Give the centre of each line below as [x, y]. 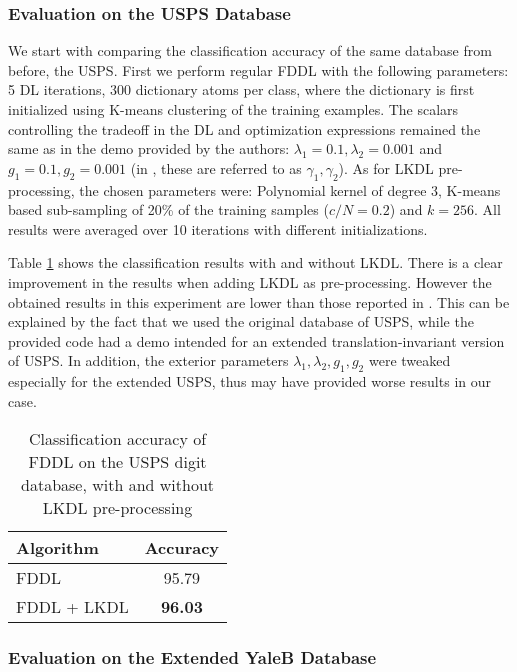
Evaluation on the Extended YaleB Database [192, 657]
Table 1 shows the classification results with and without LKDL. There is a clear [255, 262]
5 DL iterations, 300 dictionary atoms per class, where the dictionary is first [241, 89]
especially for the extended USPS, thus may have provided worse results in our [249, 381]
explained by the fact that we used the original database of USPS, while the [241, 321]
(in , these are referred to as [216, 167]
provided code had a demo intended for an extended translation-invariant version [256, 340]
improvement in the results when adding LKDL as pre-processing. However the [250, 281]
